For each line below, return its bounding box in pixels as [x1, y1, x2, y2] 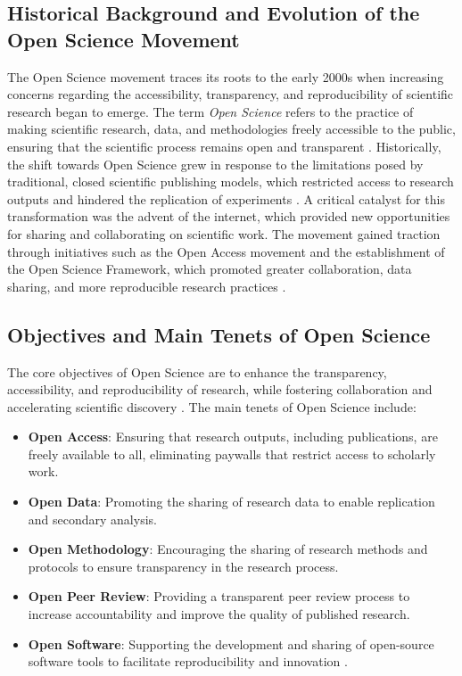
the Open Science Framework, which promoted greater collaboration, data [7, 260, 412, 278]
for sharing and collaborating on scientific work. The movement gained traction [7, 224, 441, 243]
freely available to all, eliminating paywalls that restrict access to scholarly [28, 444, 436, 463]
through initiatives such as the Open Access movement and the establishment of [7, 242, 445, 260]
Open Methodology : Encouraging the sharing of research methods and [28, 540, 428, 558]
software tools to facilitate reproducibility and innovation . [28, 652, 348, 671]
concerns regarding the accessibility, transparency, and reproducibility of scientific [7, 85, 454, 103]
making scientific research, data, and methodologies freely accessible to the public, [7, 120, 456, 138]
